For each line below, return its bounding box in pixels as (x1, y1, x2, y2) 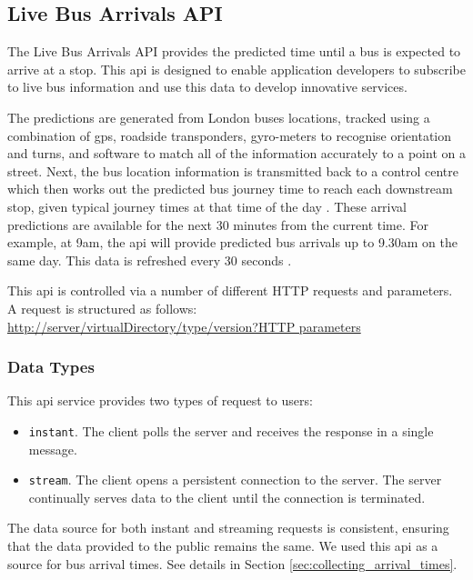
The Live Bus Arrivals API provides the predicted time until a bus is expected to (7, 42, 461, 61)
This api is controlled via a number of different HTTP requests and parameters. (7, 281, 453, 300)
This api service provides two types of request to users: (7, 391, 313, 410)
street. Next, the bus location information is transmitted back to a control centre (7, 161, 458, 180)
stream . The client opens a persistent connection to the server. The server (28, 470, 442, 489)
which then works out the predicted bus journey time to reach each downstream (7, 179, 453, 198)
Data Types (7, 355, 95, 378)
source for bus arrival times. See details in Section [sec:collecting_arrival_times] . (7, 554, 458, 573)
